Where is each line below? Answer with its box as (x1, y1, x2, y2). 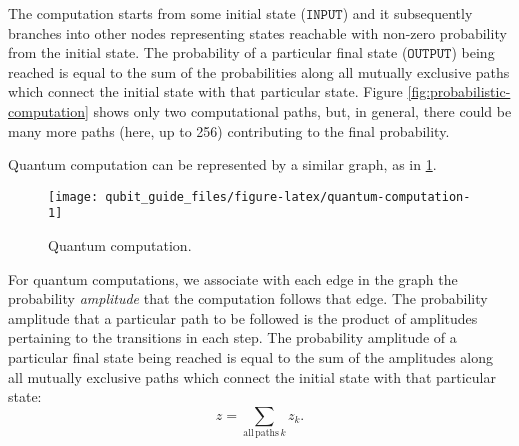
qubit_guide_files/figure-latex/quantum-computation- (105, 189, 471, 204)
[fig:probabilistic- (407, 81, 511, 102)
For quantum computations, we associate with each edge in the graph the (8, 268, 458, 289)
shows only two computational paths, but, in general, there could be (93, 100, 512, 121)
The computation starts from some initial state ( (8, 3, 306, 23)
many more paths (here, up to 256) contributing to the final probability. (8, 120, 450, 141)
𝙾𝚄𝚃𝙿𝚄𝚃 (407, 47, 452, 62)
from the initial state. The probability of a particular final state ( (8, 42, 408, 63)
